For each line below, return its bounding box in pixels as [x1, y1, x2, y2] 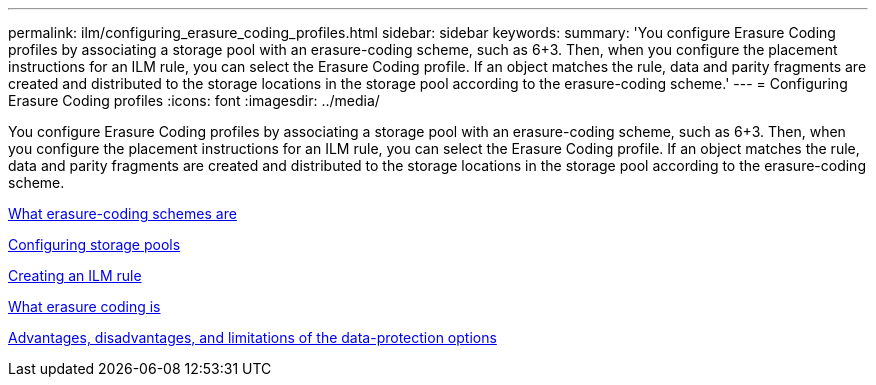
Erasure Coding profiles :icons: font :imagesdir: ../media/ [8, 92, 380, 109]
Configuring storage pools [8, 236, 181, 253]
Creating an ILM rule [8, 267, 142, 284]
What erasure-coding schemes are [8, 205, 237, 222]
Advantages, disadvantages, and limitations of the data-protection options [8, 329, 497, 346]
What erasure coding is [8, 298, 161, 315]
